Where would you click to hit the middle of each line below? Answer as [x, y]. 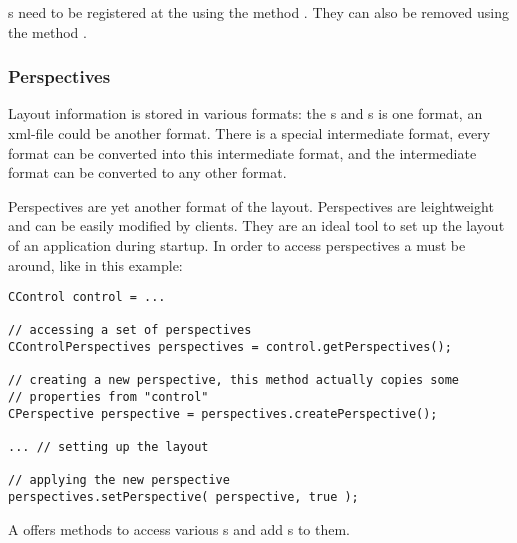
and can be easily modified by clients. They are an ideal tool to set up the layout [256, 225]
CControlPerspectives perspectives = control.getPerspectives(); [230, 347]
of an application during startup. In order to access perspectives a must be [237, 244]
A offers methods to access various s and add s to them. [179, 528]
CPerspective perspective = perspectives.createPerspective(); [223, 413]
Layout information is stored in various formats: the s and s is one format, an [245, 113]
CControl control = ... [87, 297]
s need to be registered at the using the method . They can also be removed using [258, 12]
